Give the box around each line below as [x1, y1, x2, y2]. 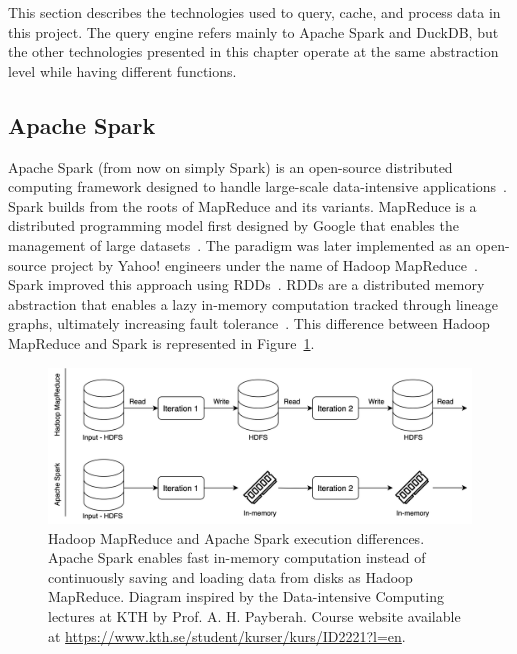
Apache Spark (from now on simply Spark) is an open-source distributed [8, 156, 453, 177]
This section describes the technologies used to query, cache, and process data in [8, 2, 501, 22]
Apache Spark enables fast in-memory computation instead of [48, 547, 426, 568]
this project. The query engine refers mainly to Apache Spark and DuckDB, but [8, 21, 499, 42]
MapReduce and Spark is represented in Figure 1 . [8, 332, 315, 353]
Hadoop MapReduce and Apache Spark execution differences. [48, 527, 425, 548]
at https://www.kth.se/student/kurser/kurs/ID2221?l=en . [48, 625, 406, 646]
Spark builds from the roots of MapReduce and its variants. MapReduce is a [8, 195, 477, 216]
